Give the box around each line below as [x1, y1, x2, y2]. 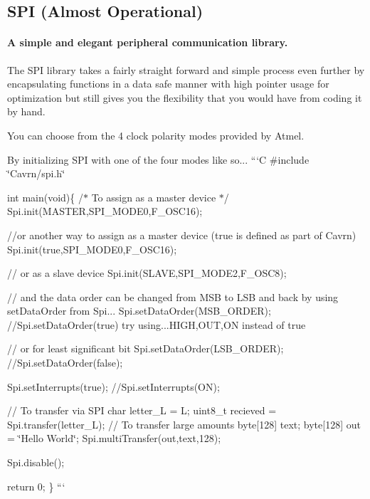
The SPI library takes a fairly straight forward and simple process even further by [7, 62, 365, 77]
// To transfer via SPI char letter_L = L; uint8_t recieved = [7, 403, 277, 418]
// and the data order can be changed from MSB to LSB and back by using [7, 289, 339, 304]
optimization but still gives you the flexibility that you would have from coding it [7, 90, 362, 105]
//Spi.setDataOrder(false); [7, 355, 123, 370]
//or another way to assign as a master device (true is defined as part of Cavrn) [7, 227, 356, 242]
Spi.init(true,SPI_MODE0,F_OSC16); [7, 241, 177, 256]
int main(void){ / [7, 189, 83, 204]
